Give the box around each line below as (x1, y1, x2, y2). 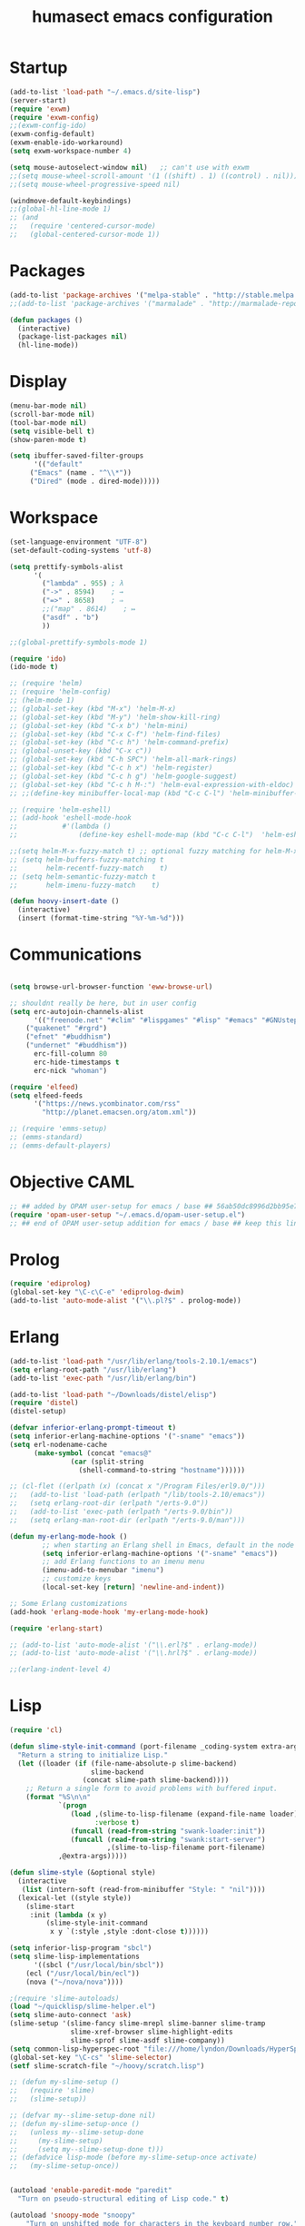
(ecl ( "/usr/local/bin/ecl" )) (25, 1968, 141, 1978)
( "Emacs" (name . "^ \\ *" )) (29, 468, 132, 478)
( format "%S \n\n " (25, 1793, 92, 1802)
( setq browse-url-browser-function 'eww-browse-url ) (9, 982, 213, 991)
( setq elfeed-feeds (9, 1091, 84, 1100)
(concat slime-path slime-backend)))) (82, 1776, 230, 1785)
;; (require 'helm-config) (9, 687, 112, 696)
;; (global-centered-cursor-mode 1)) (9, 230, 161, 240)
